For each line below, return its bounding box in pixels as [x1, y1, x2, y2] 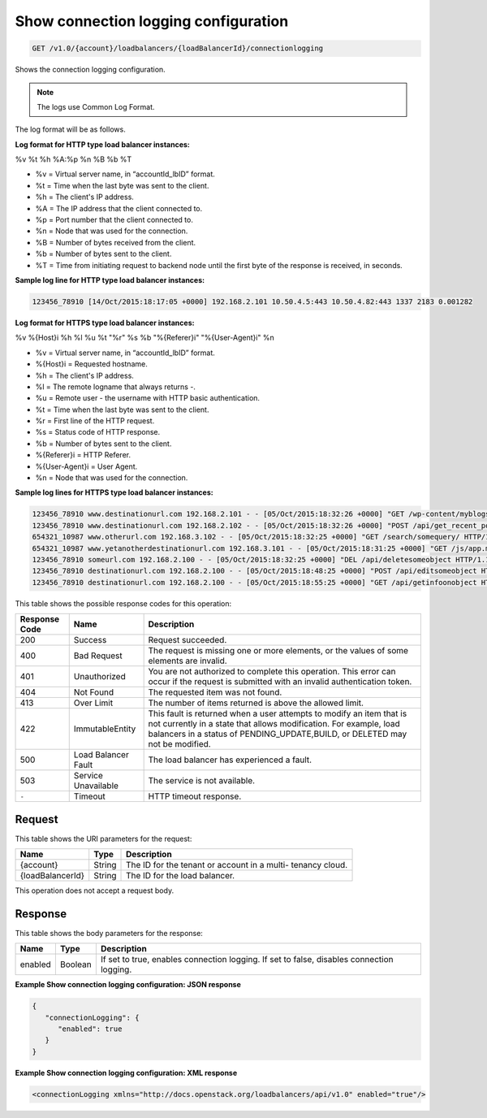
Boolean [59, 959, 93, 970]
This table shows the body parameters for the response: [15, 928, 203, 938]
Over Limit [73, 697, 114, 708]
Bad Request [73, 650, 123, 661]
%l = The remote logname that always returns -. [35, 382, 196, 392]
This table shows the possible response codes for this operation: [15, 598, 232, 609]
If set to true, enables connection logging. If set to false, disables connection [100, 954, 394, 965]
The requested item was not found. [148, 687, 282, 698]
